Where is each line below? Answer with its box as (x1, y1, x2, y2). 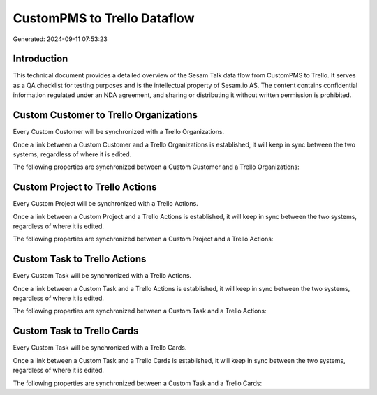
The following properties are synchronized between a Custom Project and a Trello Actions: (13, 234, 274, 244)
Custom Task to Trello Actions (13, 253, 147, 265)
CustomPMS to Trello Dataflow (13, 10, 195, 26)
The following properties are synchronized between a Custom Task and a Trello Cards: (13, 379, 262, 387)
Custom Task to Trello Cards (13, 325, 139, 337)
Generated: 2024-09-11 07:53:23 (13, 35, 108, 43)
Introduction (13, 53, 68, 65)
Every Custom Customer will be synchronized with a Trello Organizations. (13, 128, 225, 136)
